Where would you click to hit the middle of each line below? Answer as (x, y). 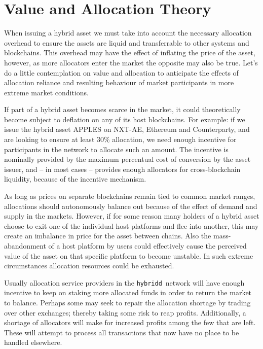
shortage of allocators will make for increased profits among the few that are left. (130, 322)
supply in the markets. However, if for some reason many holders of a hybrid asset (132, 216)
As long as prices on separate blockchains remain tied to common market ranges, (130, 196)
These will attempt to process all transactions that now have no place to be (122, 332)
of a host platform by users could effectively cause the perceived (147, 246)
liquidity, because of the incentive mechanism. (75, 179)
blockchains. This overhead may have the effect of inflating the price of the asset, (130, 53)
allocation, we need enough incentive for (174, 139)
